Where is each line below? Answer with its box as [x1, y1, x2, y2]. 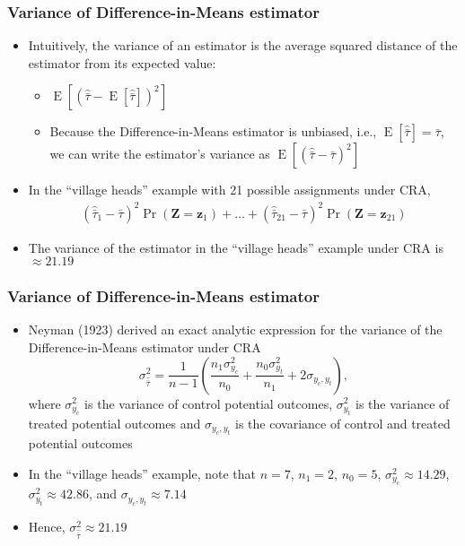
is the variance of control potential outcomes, [84, 394, 333, 412]
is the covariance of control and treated [235, 413, 451, 432]
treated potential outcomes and [28, 413, 201, 432]
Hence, [28, 516, 66, 535]
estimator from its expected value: [28, 53, 216, 72]
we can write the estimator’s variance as [49, 144, 270, 163]
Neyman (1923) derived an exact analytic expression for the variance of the [28, 320, 443, 339]
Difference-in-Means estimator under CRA [28, 337, 261, 356]
